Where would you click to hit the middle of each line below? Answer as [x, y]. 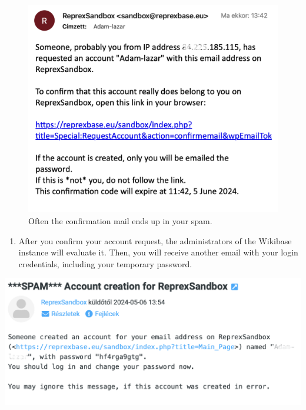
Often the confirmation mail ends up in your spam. [120, 220]
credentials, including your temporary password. [105, 263]
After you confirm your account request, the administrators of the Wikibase [155, 240]
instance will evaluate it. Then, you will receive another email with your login [158, 252]
